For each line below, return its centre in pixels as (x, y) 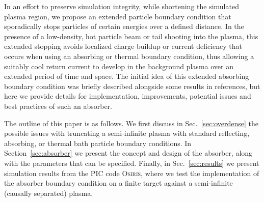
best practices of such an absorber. (58, 106)
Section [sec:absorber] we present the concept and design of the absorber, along (128, 153)
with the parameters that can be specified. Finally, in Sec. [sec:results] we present (132, 163)
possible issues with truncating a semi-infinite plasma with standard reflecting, (127, 133)
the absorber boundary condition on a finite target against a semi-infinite (118, 183)
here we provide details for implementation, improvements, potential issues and (128, 96)
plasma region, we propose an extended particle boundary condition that (118, 16)
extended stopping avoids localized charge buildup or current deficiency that (123, 46)
